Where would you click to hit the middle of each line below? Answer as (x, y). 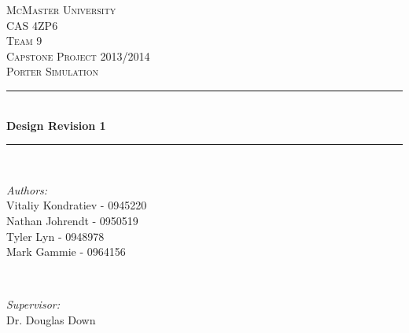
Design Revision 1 (56, 125)
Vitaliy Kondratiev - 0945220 (77, 205)
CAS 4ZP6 (32, 25)
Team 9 (24, 41)
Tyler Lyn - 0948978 (55, 236)
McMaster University (61, 9)
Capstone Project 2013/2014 (78, 55)
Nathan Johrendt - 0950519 (72, 220)
